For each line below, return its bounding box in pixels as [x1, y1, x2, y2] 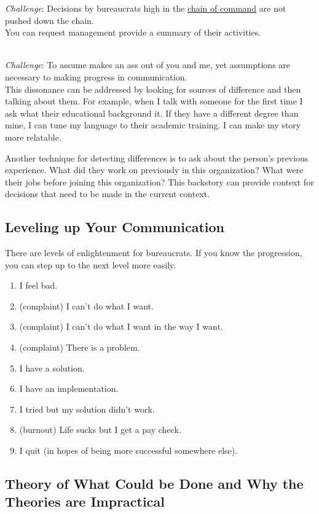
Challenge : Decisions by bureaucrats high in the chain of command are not [5, 2, 286, 14]
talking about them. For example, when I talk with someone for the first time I [5, 95, 303, 107]
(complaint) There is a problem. [19, 341, 140, 354]
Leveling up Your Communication [5, 217, 224, 236]
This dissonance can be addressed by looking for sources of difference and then [5, 82, 301, 95]
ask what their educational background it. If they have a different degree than [5, 106, 299, 119]
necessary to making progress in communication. [5, 70, 187, 83]
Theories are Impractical [5, 492, 165, 511]
